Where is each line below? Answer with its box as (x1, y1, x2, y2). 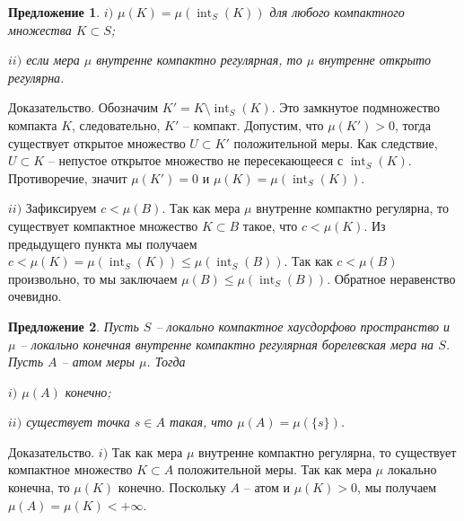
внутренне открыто (319, 50, 432, 69)
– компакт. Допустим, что (182, 115, 324, 134)
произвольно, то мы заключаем (8, 269, 178, 287)
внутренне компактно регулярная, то (96, 50, 302, 69)
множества (8, 20, 72, 39)
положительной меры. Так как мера (177, 460, 372, 479)
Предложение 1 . (8, 3, 101, 21)
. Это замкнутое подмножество (271, 98, 441, 117)
